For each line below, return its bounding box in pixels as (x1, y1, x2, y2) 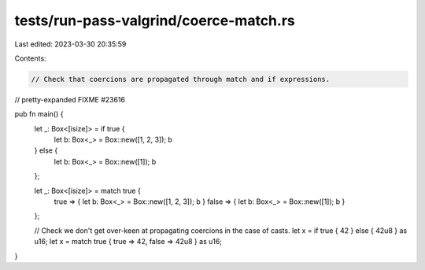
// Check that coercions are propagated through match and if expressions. (31, 75, 331, 83)
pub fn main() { (14, 109, 64, 119)
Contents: (14, 54, 46, 63)
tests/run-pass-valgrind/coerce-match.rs (14, 12, 295, 29)
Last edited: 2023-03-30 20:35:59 (14, 39, 127, 49)
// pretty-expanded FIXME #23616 (14, 94, 126, 104)
